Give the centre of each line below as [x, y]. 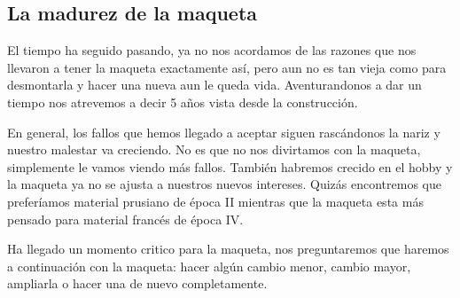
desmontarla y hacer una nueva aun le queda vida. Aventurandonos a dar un [214, 85]
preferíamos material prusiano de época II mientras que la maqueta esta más [215, 201]
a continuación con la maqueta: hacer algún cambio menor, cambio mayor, [209, 266]
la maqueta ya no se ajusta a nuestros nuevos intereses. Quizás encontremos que [224, 184]
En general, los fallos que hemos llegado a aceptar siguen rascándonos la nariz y [224, 132]
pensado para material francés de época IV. [125, 219]
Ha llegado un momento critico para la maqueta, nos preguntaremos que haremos [228, 249]
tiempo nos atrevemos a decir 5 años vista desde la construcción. [183, 102]
